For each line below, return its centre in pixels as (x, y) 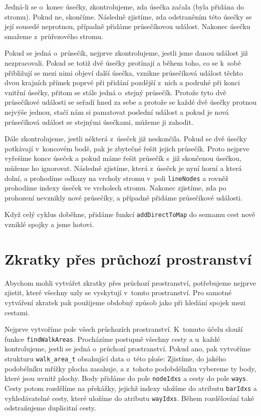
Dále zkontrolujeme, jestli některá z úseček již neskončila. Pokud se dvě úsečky (126, 139)
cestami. (17, 312)
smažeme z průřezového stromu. (54, 36)
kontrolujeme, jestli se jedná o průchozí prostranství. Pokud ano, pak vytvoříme (128, 349)
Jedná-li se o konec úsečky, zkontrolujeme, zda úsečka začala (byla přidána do (124, 7)
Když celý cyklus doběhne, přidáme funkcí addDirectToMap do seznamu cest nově (130, 214)
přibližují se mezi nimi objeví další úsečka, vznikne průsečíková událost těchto (124, 72)
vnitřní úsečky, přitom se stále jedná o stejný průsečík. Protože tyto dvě (115, 92)
